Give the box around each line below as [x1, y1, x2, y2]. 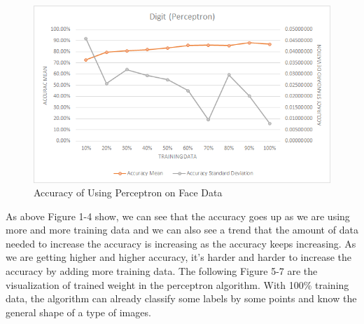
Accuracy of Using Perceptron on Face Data [34, 185, 223, 200]
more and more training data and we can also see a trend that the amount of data [6, 222, 358, 237]
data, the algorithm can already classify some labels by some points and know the [6, 291, 357, 306]
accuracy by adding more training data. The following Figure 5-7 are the [6, 264, 318, 278]
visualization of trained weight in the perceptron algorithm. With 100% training [6, 277, 349, 292]
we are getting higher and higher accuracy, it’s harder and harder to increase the [6, 250, 352, 264]
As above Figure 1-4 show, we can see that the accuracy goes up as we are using [6, 208, 350, 223]
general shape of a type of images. [6, 304, 151, 319]
